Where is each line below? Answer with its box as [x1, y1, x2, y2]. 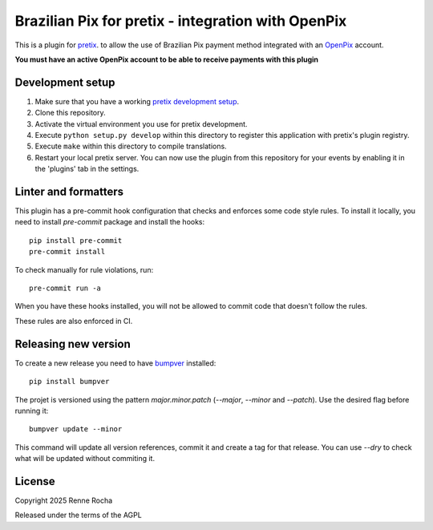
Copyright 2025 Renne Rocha [14, 496, 113, 505]
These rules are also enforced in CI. [14, 316, 133, 326]
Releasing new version [14, 337, 132, 350]
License [14, 474, 55, 488]
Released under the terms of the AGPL [14, 510, 142, 520]
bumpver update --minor [29, 425, 123, 434]
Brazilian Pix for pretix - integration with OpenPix [14, 12, 347, 30]
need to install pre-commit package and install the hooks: [14, 217, 205, 227]
